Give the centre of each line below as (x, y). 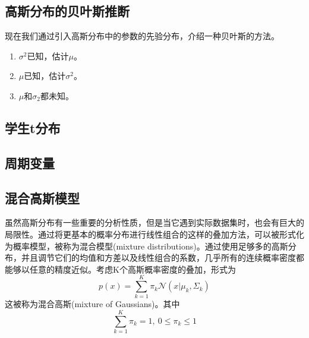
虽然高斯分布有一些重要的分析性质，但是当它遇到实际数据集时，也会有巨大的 (154, 222)
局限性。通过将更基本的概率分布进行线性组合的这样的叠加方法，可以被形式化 (154, 234)
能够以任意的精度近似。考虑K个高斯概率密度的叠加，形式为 (120, 269)
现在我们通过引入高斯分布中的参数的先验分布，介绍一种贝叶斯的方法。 (142, 36)
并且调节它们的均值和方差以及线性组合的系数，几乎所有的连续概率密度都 (163, 258)
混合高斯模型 (42, 198)
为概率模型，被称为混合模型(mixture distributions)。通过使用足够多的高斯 (146, 246)
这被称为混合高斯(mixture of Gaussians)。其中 (92, 304)
